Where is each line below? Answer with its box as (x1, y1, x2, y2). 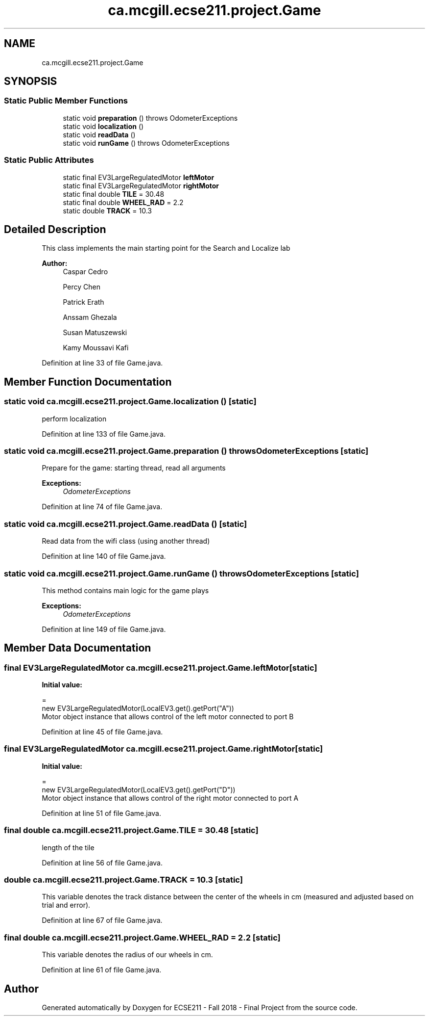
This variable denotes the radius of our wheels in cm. (42, 950, 213, 959)
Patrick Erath (63, 298, 104, 307)
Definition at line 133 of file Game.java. (42, 429, 166, 438)
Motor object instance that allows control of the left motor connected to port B (42, 712, 294, 721)
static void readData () (63, 130, 136, 139)
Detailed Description (4, 223, 106, 235)
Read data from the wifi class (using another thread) (42, 537, 210, 546)
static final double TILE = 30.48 (63, 189, 165, 198)
